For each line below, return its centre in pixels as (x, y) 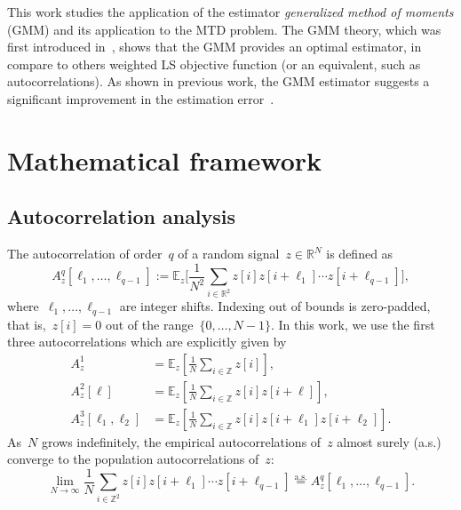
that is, (27, 324)
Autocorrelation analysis (122, 216)
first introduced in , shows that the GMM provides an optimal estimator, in (215, 47)
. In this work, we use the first (353, 324)
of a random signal (229, 254)
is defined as (360, 254)
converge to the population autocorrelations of (133, 459)
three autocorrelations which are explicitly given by (147, 342)
